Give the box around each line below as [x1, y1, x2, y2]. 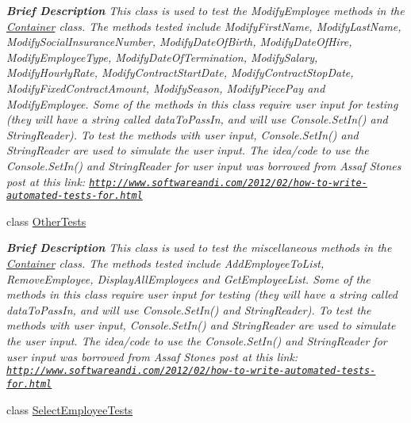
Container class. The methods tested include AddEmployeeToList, [6, 255, 325, 272]
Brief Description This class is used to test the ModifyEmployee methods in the [6, 2, 405, 18]
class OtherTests [6, 212, 86, 229]
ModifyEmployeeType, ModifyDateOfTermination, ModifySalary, [6, 48, 318, 65]
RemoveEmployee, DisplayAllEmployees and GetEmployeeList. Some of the [6, 270, 371, 287]
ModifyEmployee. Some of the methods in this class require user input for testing [6, 95, 398, 112]
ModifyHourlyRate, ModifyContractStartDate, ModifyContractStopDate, [6, 64, 354, 81]
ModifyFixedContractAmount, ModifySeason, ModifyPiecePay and [6, 79, 325, 96]
